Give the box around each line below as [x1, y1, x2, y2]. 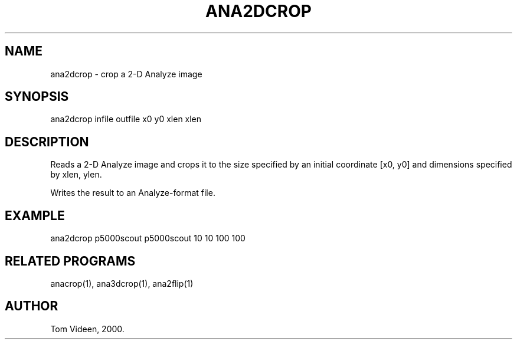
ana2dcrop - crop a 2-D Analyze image [50, 68, 202, 79]
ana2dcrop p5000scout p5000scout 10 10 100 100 [50, 233, 246, 244]
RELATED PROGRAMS [5, 253, 136, 268]
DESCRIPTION [5, 134, 89, 149]
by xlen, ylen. [50, 169, 102, 180]
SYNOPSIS [5, 89, 69, 104]
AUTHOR [5, 299, 58, 314]
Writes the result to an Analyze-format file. [50, 188, 215, 198]
